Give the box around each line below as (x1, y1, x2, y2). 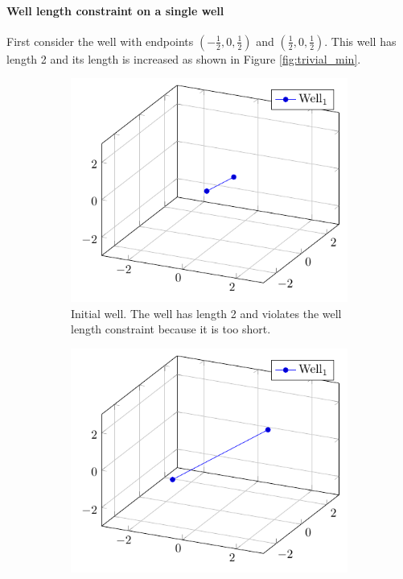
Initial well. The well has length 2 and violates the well (71, 304, 342, 321)
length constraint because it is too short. (71, 321, 271, 337)
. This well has (324, 32, 397, 49)
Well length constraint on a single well (6, 2, 224, 19)
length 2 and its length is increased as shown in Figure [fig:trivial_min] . (6, 50, 361, 67)
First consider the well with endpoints (6, 32, 194, 49)
